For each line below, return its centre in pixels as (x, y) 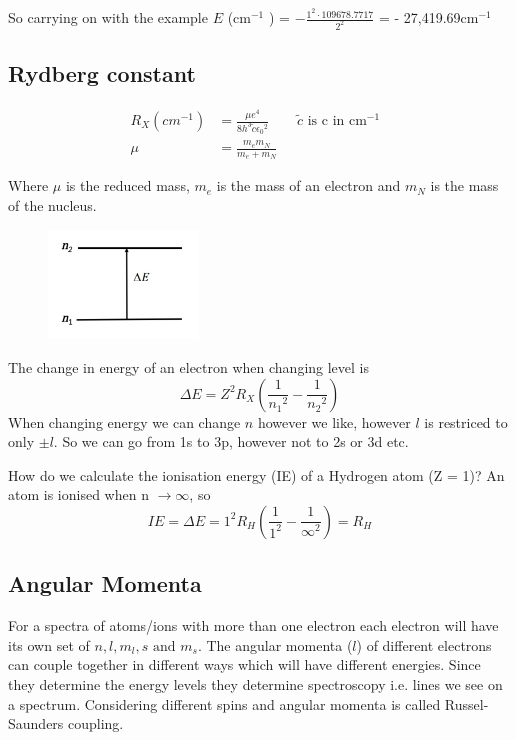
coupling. (96, 723)
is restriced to (466, 421)
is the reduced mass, (127, 185)
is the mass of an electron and (308, 185)
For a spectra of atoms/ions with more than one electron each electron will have (253, 625)
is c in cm (337, 121)
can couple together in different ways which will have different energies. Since (244, 664)
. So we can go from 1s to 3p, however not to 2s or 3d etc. (231, 441)
